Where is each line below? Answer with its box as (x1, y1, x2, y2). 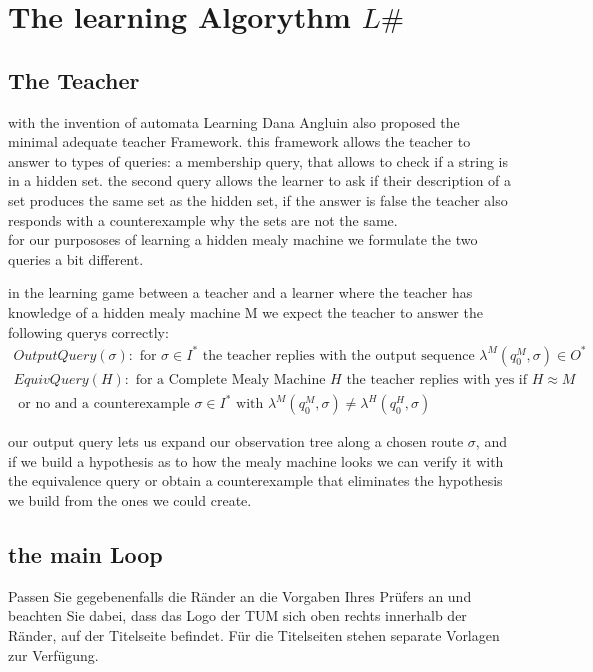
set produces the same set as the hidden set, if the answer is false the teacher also (8, 189, 508, 210)
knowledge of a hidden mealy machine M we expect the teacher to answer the (8, 301, 483, 322)
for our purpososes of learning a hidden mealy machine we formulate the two (8, 229, 478, 250)
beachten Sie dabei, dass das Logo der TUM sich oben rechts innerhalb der (8, 605, 467, 626)
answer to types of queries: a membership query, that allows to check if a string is (8, 150, 509, 171)
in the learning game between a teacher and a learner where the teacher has (8, 282, 473, 303)
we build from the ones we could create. (8, 489, 252, 510)
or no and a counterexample (18, 397, 190, 412)
